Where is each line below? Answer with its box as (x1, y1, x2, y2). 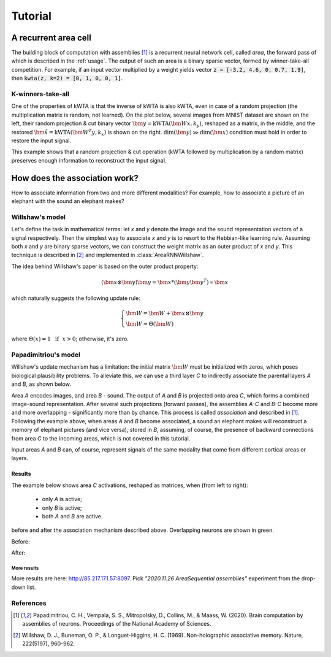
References (11, 599, 47, 607)
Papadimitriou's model (11, 350, 81, 359)
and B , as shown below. (11, 380, 72, 388)
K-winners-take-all (11, 90, 70, 98)
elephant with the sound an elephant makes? (11, 198, 125, 205)
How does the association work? (11, 172, 139, 183)
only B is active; (42, 504, 82, 512)
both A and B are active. (42, 512, 103, 520)
